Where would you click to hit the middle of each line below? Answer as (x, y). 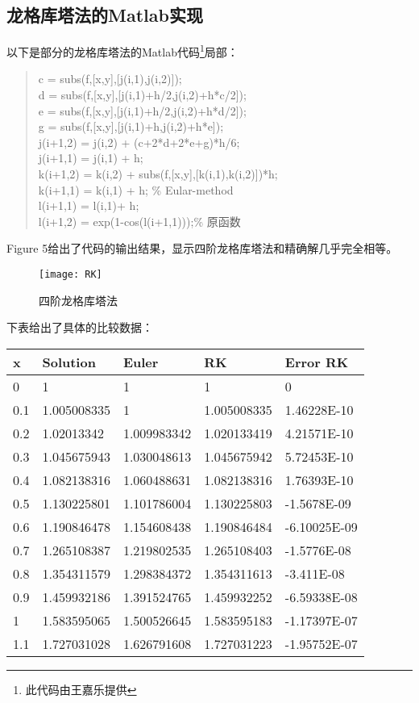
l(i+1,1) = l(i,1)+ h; (89, 205)
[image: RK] (71, 274)
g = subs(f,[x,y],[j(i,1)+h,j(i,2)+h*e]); (131, 126)
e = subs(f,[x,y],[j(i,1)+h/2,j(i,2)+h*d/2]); (142, 110)
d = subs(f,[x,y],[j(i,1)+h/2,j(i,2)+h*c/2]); (142, 95)
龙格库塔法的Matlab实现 (105, 15)
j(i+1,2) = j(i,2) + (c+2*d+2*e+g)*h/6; (139, 142)
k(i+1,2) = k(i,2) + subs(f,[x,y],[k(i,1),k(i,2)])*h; (158, 174)
